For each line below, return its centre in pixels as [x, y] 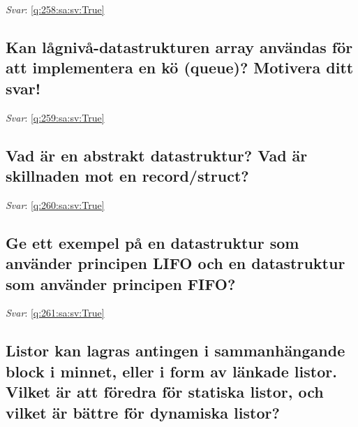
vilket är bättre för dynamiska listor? [143, 412]
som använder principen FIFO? [121, 283]
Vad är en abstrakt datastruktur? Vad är [157, 155]
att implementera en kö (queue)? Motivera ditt [180, 67]
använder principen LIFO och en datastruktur [176, 263]
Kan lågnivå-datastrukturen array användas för [179, 46]
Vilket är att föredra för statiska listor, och [165, 392]
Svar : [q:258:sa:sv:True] [55, 9]
